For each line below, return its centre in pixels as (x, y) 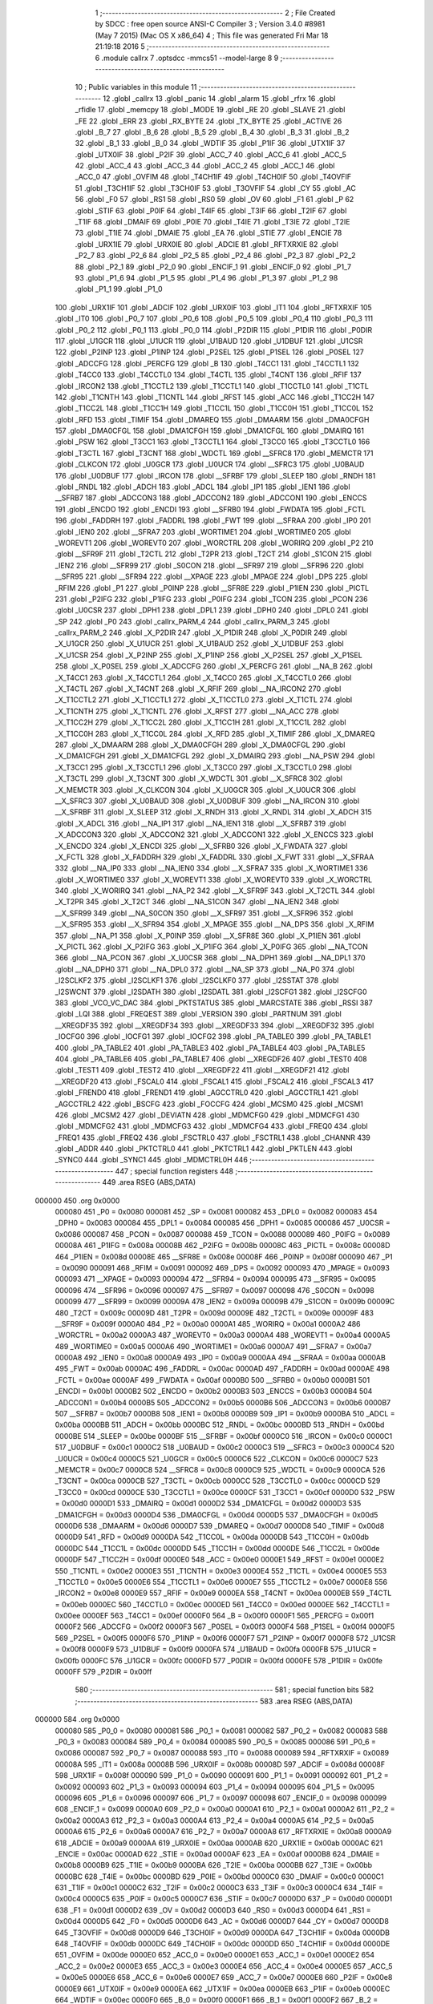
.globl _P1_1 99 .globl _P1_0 (119, 289)
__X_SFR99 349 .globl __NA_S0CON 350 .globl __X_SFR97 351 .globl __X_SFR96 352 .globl (204, 913)
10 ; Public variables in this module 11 (136, 87)
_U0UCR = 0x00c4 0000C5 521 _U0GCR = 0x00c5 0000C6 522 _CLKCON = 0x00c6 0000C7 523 (216, 1458)
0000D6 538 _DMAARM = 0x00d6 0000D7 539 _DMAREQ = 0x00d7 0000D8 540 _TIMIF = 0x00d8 (220, 1525)
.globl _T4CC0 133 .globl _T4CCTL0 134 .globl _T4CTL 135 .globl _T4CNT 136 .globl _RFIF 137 (208, 375)
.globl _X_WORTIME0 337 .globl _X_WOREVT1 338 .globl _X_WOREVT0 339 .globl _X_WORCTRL (214, 879)
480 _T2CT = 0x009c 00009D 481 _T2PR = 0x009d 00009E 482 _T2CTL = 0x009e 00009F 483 (214, 1313)
